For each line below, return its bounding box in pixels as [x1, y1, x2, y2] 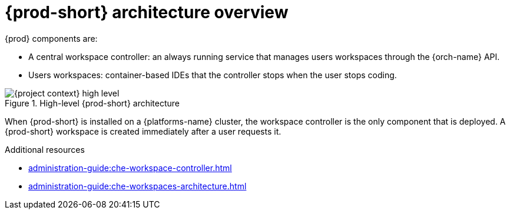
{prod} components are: [5, 33, 98, 44]
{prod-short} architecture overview [5, 2, 289, 22]
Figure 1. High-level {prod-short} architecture [5, 98, 180, 108]
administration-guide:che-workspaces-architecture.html [28, 180, 247, 191]
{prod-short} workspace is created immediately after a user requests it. [5, 126, 282, 136]
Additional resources [5, 144, 85, 155]
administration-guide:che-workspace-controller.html [28, 162, 232, 173]
